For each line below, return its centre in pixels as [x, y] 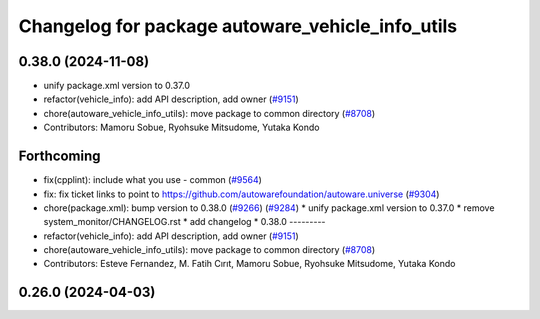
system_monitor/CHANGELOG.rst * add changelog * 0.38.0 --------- [184, 222]
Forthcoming [59, 156]
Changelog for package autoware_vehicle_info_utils [238, 26]
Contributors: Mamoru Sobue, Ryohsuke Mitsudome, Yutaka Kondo [181, 127]
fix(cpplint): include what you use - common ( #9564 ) [152, 180]
